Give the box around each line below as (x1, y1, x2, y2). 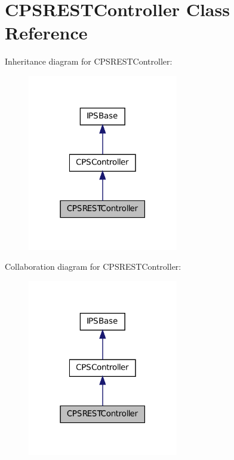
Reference (5, 20, 88, 45)
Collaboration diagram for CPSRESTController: (5, 260, 181, 273)
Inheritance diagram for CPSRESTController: (5, 55, 173, 68)
